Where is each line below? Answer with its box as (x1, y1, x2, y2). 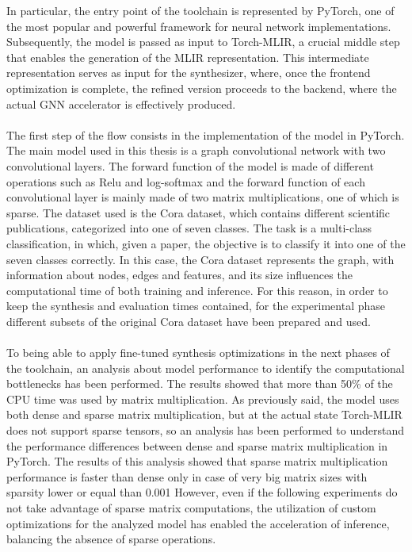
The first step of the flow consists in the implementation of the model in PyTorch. (6, 126, 405, 143)
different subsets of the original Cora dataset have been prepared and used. (6, 312, 371, 329)
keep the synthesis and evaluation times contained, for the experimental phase (6, 297, 386, 314)
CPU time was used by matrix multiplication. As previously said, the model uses (6, 390, 399, 407)
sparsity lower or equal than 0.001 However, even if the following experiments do (6, 484, 398, 500)
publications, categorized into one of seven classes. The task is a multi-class (6, 220, 372, 236)
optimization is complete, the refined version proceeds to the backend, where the (6, 79, 397, 96)
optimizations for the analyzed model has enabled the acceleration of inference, (6, 515, 390, 531)
